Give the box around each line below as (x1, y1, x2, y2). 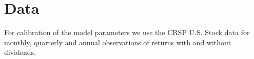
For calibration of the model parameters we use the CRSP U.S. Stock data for (4, 27, 250, 38)
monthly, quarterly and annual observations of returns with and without (4, 37, 231, 47)
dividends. (4, 47, 36, 57)
